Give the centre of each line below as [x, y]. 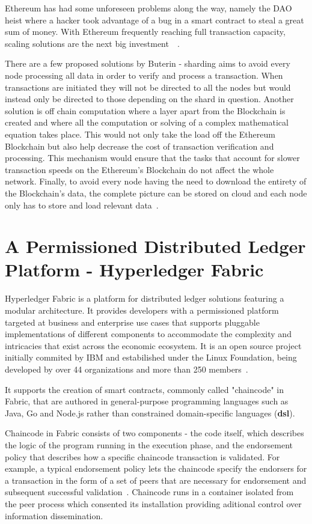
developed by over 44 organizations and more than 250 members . [127, 369]
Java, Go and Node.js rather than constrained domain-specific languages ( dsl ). [150, 413]
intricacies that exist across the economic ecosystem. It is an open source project [153, 345]
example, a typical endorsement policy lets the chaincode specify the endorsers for [156, 468]
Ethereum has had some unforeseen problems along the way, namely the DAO [148, 8]
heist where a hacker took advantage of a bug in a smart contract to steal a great [154, 20]
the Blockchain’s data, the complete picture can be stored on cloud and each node [156, 193]
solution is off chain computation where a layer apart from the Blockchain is [145, 110]
